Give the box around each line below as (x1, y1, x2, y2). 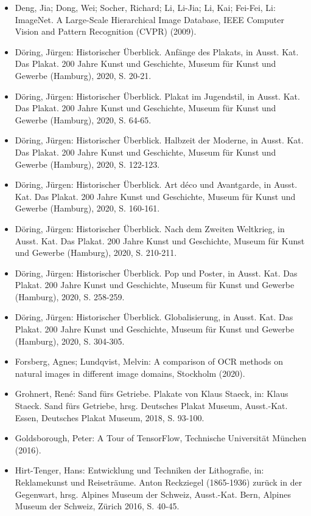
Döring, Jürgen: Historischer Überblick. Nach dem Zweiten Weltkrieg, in (15, 222, 285, 235)
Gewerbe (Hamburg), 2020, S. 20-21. (15, 69, 152, 81)
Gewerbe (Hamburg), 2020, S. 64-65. (15, 113, 152, 126)
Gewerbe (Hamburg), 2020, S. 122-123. (15, 157, 160, 170)
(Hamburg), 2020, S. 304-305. (15, 334, 125, 347)
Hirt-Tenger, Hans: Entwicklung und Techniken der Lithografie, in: (15, 464, 264, 476)
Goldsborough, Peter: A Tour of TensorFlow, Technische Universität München (15, 432, 307, 444)
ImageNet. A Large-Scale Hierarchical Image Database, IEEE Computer (15, 13, 284, 26)
